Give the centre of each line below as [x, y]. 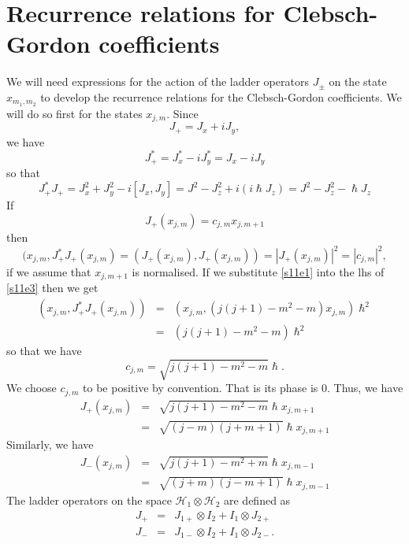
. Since [182, 113]
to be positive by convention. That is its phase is [201, 388]
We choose [32, 388]
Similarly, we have [50, 444]
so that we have [44, 351]
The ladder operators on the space [89, 500]
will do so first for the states [74, 113]
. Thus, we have [365, 388]
